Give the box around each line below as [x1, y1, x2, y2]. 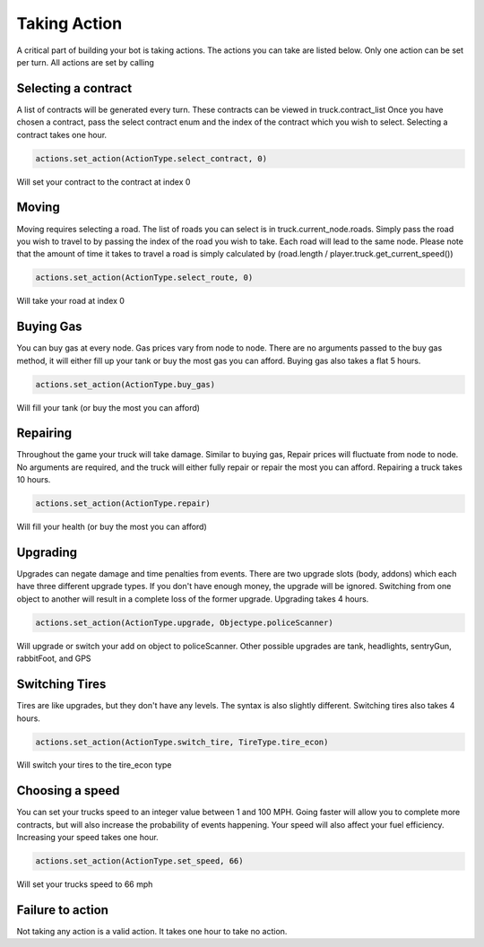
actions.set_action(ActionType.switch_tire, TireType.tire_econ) [35, 736, 329, 747]
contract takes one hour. [16, 129, 108, 140]
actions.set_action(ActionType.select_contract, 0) [35, 153, 268, 163]
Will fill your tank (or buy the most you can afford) [16, 402, 201, 413]
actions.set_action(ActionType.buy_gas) [35, 379, 215, 389]
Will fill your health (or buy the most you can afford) [16, 521, 208, 533]
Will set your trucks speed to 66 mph [16, 879, 153, 890]
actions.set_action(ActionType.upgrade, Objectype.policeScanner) [35, 617, 333, 628]
